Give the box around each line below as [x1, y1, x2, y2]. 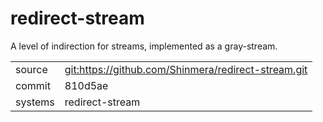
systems [15, 95, 55, 109]
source [15, 62, 48, 76]
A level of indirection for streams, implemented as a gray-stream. [10, 40, 278, 52]
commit [15, 78, 51, 92]
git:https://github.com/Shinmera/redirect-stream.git [64, 62, 308, 76]
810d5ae [64, 78, 109, 92]
